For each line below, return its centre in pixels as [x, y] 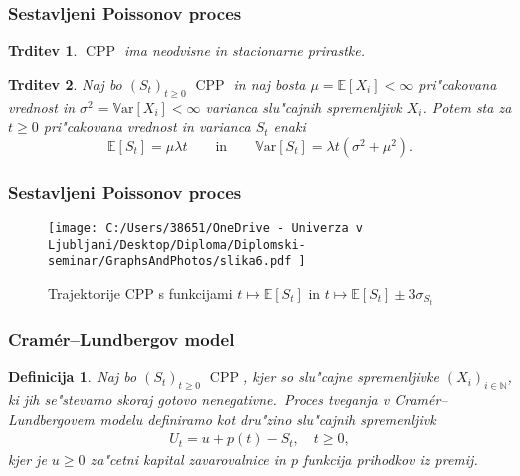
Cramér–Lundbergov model [121, 339]
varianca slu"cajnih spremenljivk [303, 106]
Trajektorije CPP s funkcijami [140, 292]
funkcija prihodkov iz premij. [390, 459]
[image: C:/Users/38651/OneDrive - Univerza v [205, 228]
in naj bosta [269, 83]
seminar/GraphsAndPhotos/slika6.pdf [170, 261]
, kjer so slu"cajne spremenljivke [340, 376]
